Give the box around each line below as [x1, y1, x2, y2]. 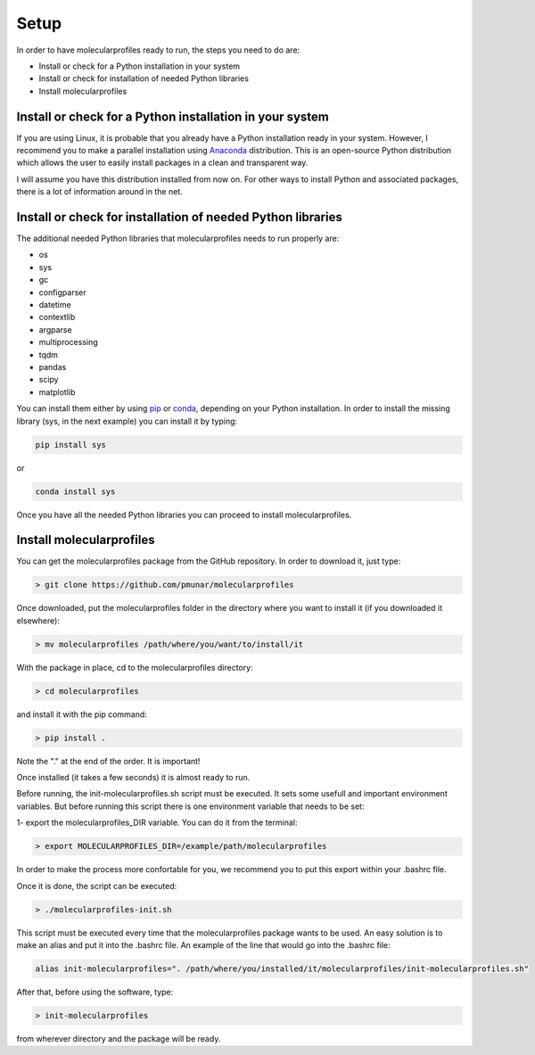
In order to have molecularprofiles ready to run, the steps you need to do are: [16, 45, 300, 55]
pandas [38, 362, 67, 372]
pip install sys [35, 440, 107, 449]
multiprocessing [38, 337, 98, 348]
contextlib [38, 312, 76, 323]
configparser [38, 286, 86, 298]
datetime [38, 300, 71, 310]
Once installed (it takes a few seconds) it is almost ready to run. [16, 772, 251, 783]
